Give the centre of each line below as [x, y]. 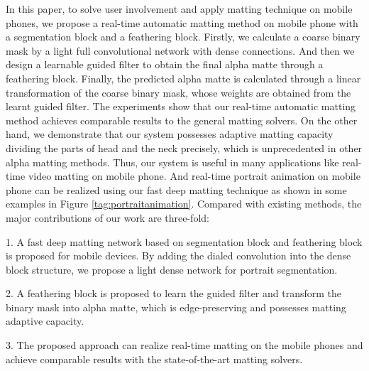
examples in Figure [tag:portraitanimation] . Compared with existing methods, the [184, 204]
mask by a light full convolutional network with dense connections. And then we [180, 50]
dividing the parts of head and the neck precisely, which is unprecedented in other [184, 147]
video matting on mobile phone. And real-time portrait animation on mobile [194, 176]
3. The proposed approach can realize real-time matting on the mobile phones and [184, 345]
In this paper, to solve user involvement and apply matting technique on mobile [179, 9]
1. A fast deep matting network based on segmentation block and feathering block [184, 241]
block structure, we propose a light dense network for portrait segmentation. [172, 269]
